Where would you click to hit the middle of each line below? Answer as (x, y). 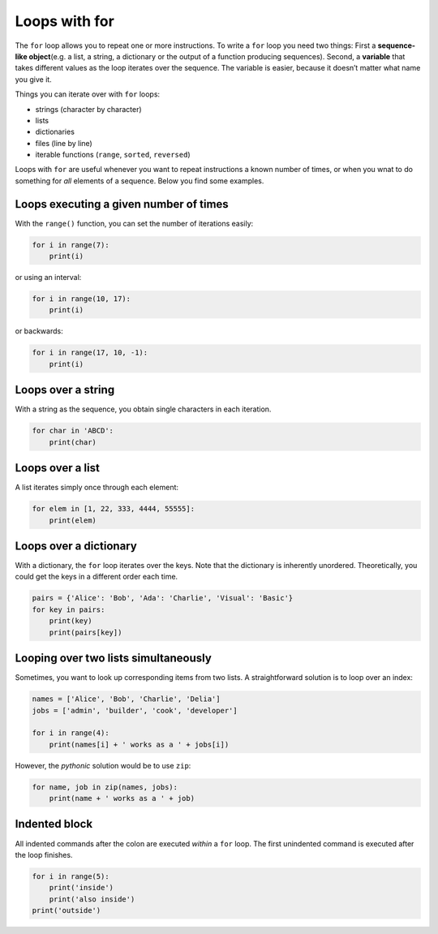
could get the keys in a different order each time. (97, 577)
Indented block (54, 824)
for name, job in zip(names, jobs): (105, 787)
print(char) (73, 442)
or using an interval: (48, 278)
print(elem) (73, 520)
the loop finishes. (44, 854)
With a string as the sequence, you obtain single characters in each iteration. (143, 409)
